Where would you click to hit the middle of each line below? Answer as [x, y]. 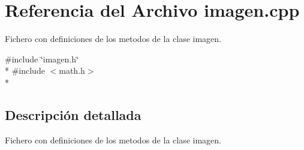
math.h [72, 70]
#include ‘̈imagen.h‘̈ [42, 58]
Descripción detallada [73, 114]
